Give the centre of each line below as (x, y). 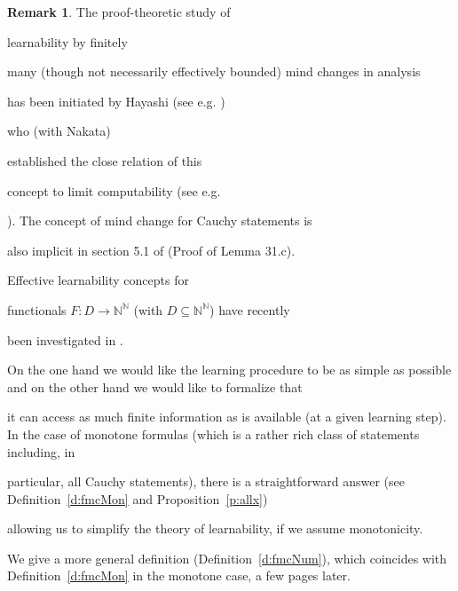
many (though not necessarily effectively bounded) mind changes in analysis (214, 71)
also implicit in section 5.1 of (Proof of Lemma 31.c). (151, 250)
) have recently (250, 309)
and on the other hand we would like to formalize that (155, 386)
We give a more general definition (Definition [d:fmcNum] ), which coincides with (227, 558)
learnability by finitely (67, 41)
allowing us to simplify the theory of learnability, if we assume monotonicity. (215, 528)
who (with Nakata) (59, 131)
